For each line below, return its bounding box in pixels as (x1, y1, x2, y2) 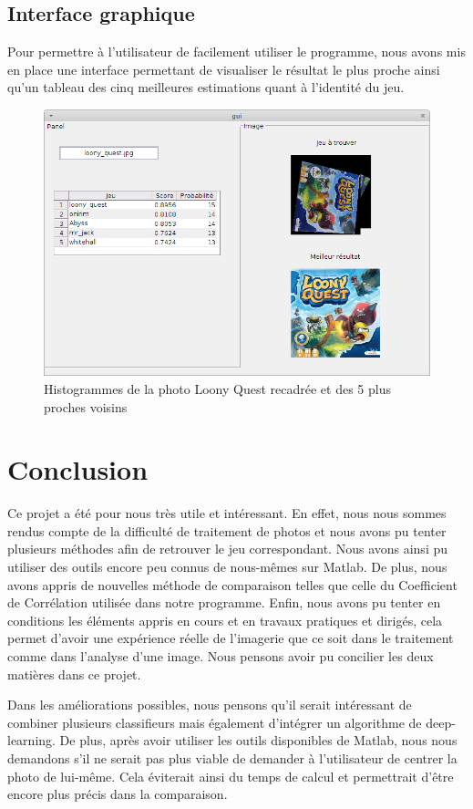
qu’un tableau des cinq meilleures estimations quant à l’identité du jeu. (7, 78, 405, 97)
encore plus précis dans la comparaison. (7, 784, 228, 804)
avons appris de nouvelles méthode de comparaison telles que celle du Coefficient (7, 575, 458, 594)
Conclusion (7, 451, 149, 488)
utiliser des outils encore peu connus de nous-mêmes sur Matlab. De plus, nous (7, 557, 447, 576)
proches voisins (44, 397, 128, 416)
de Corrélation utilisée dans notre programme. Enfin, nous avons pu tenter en (7, 593, 441, 612)
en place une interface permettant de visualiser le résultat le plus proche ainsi (7, 59, 440, 78)
